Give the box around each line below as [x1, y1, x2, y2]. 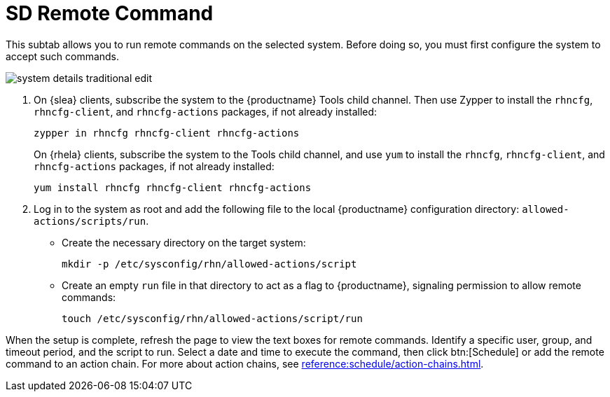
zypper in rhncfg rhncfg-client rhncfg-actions [34, 127, 300, 139]
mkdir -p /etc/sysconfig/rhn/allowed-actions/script [62, 258, 357, 270]
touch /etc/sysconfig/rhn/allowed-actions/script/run [62, 312, 363, 324]
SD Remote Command [6, 1, 214, 25]
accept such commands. [6, 50, 120, 62]
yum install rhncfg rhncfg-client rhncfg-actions [34, 181, 312, 193]
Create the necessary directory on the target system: [62, 236, 306, 249]
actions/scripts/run [34, 215, 146, 227]
